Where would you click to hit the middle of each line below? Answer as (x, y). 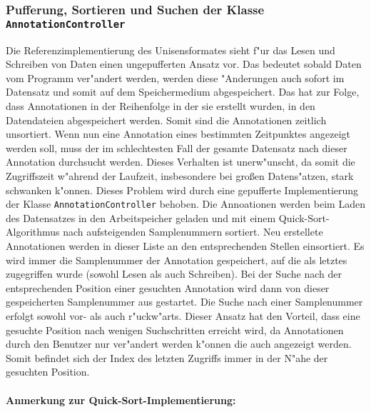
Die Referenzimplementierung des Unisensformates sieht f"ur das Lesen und (171, 50)
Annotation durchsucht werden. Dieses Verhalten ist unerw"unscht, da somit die (181, 162)
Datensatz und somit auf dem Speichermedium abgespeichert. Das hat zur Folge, (183, 92)
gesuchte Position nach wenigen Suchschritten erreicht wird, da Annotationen (175, 330)
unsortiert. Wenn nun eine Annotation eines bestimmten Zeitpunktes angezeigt (178, 134)
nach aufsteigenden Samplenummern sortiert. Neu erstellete (193, 232)
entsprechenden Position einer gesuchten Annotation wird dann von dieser (168, 287)
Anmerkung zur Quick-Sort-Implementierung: (121, 400)
